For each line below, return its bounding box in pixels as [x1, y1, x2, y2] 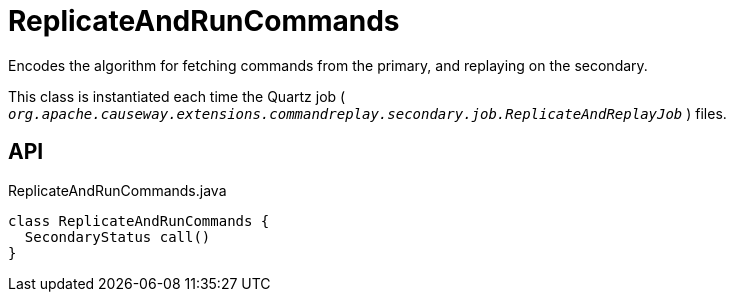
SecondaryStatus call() [24, 228, 211, 245]
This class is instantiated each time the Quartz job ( [8, 87, 346, 105]
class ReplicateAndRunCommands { [8, 212, 270, 229]
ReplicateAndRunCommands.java [8, 181, 227, 199]
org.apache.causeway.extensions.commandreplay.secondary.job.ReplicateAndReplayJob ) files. [8, 104, 727, 122]
